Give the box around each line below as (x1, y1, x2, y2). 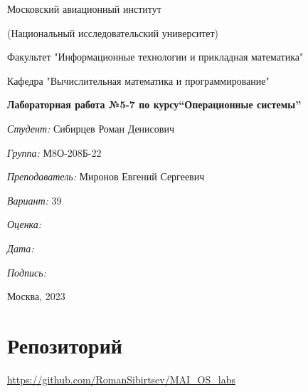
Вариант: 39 (7, 192, 62, 207)
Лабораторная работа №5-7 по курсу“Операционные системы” (7, 97, 302, 112)
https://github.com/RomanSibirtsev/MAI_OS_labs (7, 371, 235, 386)
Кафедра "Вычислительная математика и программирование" (7, 73, 270, 88)
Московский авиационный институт (7, 1, 161, 16)
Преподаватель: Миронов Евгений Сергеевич (7, 169, 205, 184)
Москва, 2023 (7, 289, 65, 304)
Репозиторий (7, 330, 122, 359)
